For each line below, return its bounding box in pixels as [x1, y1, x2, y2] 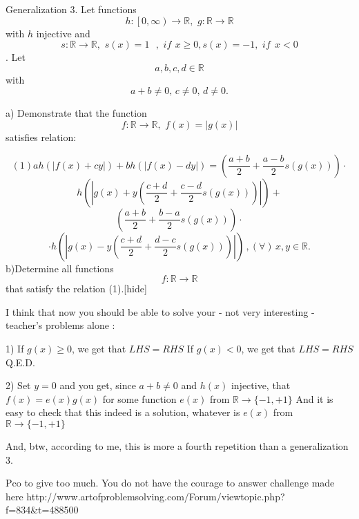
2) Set [6, 378, 31, 393]
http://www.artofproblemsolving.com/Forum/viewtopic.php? [26, 489, 285, 503]
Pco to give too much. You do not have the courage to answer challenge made [6, 475, 335, 490]
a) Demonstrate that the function [6, 106, 147, 120]
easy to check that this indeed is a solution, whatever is [6, 405, 240, 419]
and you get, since [59, 378, 136, 393]
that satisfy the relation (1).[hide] [6, 281, 147, 296]
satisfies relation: [6, 129, 77, 144]
